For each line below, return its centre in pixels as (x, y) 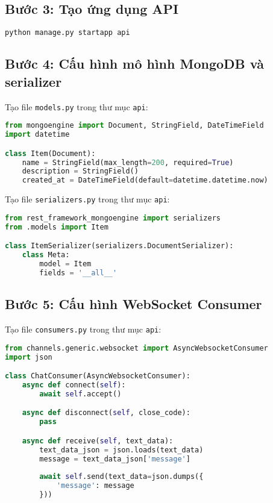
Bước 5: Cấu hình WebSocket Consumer (133, 304)
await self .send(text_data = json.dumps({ (121, 477)
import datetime (37, 135)
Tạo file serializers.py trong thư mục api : (87, 199)
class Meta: (46, 255)
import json (29, 357)
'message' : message (95, 486)
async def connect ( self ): (74, 385)
